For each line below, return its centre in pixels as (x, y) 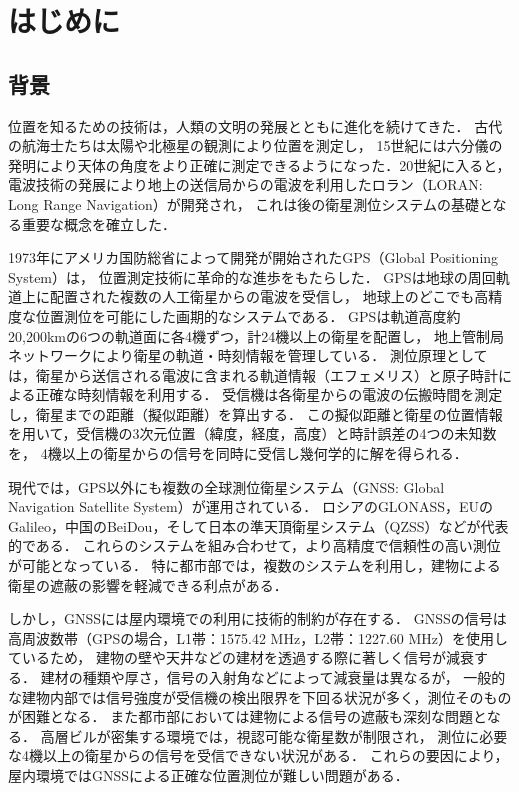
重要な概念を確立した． (98, 223)
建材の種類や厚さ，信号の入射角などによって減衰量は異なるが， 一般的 (273, 677)
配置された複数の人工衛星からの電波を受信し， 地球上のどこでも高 (269, 296)
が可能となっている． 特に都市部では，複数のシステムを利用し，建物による (254, 565)
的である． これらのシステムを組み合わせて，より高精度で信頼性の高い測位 (254, 545)
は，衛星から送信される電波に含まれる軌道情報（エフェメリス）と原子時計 (253, 374)
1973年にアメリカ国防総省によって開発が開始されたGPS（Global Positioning (253, 257)
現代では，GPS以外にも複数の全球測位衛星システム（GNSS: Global (226, 486)
